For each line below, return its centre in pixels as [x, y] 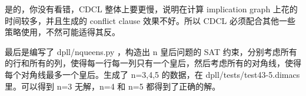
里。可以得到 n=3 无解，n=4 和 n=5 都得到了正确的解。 [113, 86]
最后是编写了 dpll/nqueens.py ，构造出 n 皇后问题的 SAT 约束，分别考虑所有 [151, 51]
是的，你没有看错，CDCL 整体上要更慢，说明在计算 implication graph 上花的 [151, 9]
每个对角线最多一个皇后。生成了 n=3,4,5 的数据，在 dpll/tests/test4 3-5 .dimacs [152, 74]
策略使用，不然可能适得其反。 [62, 32]
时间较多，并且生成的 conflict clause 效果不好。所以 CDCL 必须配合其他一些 [150, 20]
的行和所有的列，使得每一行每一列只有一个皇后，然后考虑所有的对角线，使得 [153, 63]
